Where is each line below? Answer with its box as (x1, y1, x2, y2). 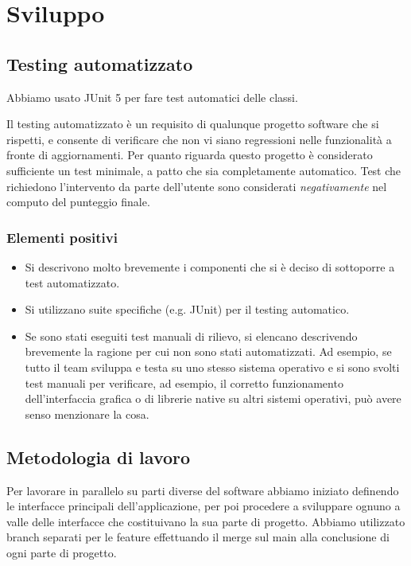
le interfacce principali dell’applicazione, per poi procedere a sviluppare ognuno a (6, 498, 401, 514)
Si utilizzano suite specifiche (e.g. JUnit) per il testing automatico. (25, 301, 350, 318)
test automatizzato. (25, 274, 120, 291)
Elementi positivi (6, 227, 118, 247)
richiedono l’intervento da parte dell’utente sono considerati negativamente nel (6, 178, 387, 194)
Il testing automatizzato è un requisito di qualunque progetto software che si (6, 115, 379, 132)
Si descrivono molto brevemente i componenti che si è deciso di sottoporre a (25, 258, 395, 275)
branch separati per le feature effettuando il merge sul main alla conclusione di (6, 529, 390, 545)
